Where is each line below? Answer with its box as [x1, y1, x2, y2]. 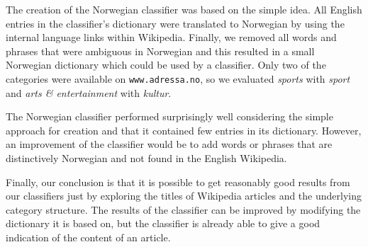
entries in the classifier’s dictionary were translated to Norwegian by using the [6, 16, 345, 30]
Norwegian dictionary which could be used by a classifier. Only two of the [6, 57, 326, 72]
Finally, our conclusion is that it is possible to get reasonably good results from [6, 174, 350, 189]
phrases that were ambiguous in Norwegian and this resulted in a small [6, 43, 315, 58]
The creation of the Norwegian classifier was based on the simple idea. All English [6, 2, 362, 16]
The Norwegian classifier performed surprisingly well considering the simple [6, 109, 333, 124]
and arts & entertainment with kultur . [6, 85, 172, 100]
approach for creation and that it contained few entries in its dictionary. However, [6, 122, 362, 137]
